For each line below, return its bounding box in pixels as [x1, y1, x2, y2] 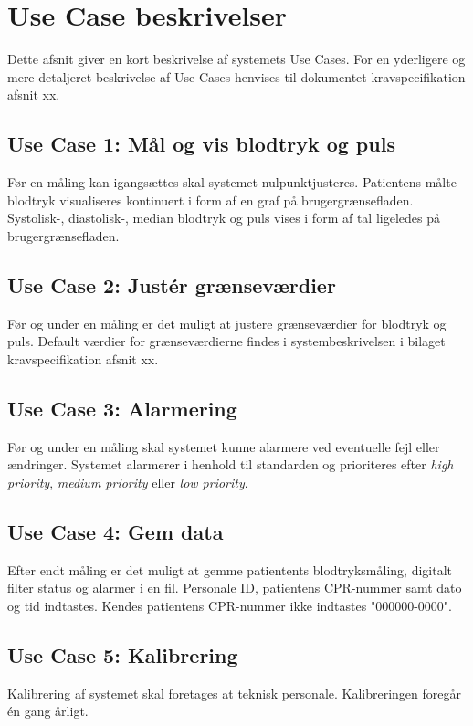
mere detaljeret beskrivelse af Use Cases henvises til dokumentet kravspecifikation [7, 67, 466, 86]
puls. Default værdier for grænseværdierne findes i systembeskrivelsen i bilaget [7, 331, 446, 351]
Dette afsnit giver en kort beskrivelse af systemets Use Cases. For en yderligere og [7, 49, 466, 68]
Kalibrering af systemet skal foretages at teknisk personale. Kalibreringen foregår [7, 683, 462, 702]
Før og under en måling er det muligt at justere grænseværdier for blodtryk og [7, 313, 447, 332]
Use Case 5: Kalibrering [7, 640, 238, 668]
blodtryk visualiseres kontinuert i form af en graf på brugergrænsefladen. [7, 190, 414, 209]
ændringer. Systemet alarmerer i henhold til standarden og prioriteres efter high [7, 455, 454, 474]
